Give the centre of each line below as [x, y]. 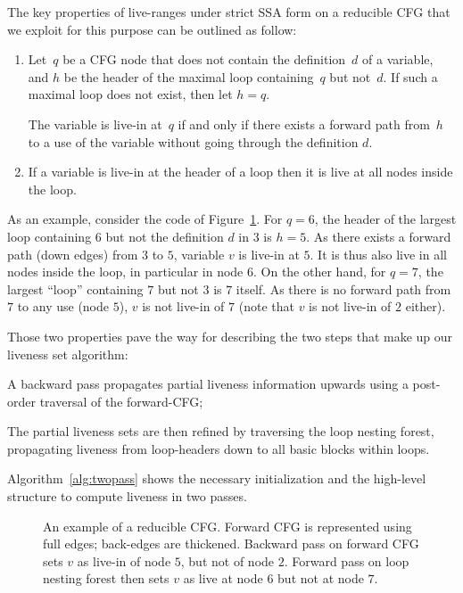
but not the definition [165, 236]
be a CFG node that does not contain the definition [204, 59]
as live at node [223, 578]
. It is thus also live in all [378, 254]
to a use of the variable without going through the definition [193, 141]
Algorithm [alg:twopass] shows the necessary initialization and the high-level [217, 478]
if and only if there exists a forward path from [304, 124]
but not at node [321, 578]
